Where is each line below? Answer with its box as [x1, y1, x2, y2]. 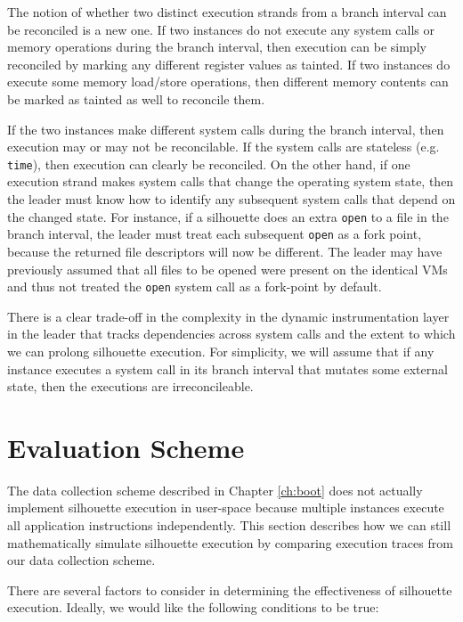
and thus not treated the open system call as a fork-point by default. [7, 277, 382, 296]
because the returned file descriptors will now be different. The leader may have [7, 241, 443, 260]
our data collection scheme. [7, 551, 156, 569]
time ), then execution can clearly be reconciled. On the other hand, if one [7, 154, 410, 173]
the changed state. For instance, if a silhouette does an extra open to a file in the [7, 207, 449, 225]
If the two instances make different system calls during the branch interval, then [7, 119, 444, 138]
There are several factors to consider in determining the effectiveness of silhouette [7, 580, 452, 599]
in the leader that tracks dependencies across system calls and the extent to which [7, 324, 456, 343]
